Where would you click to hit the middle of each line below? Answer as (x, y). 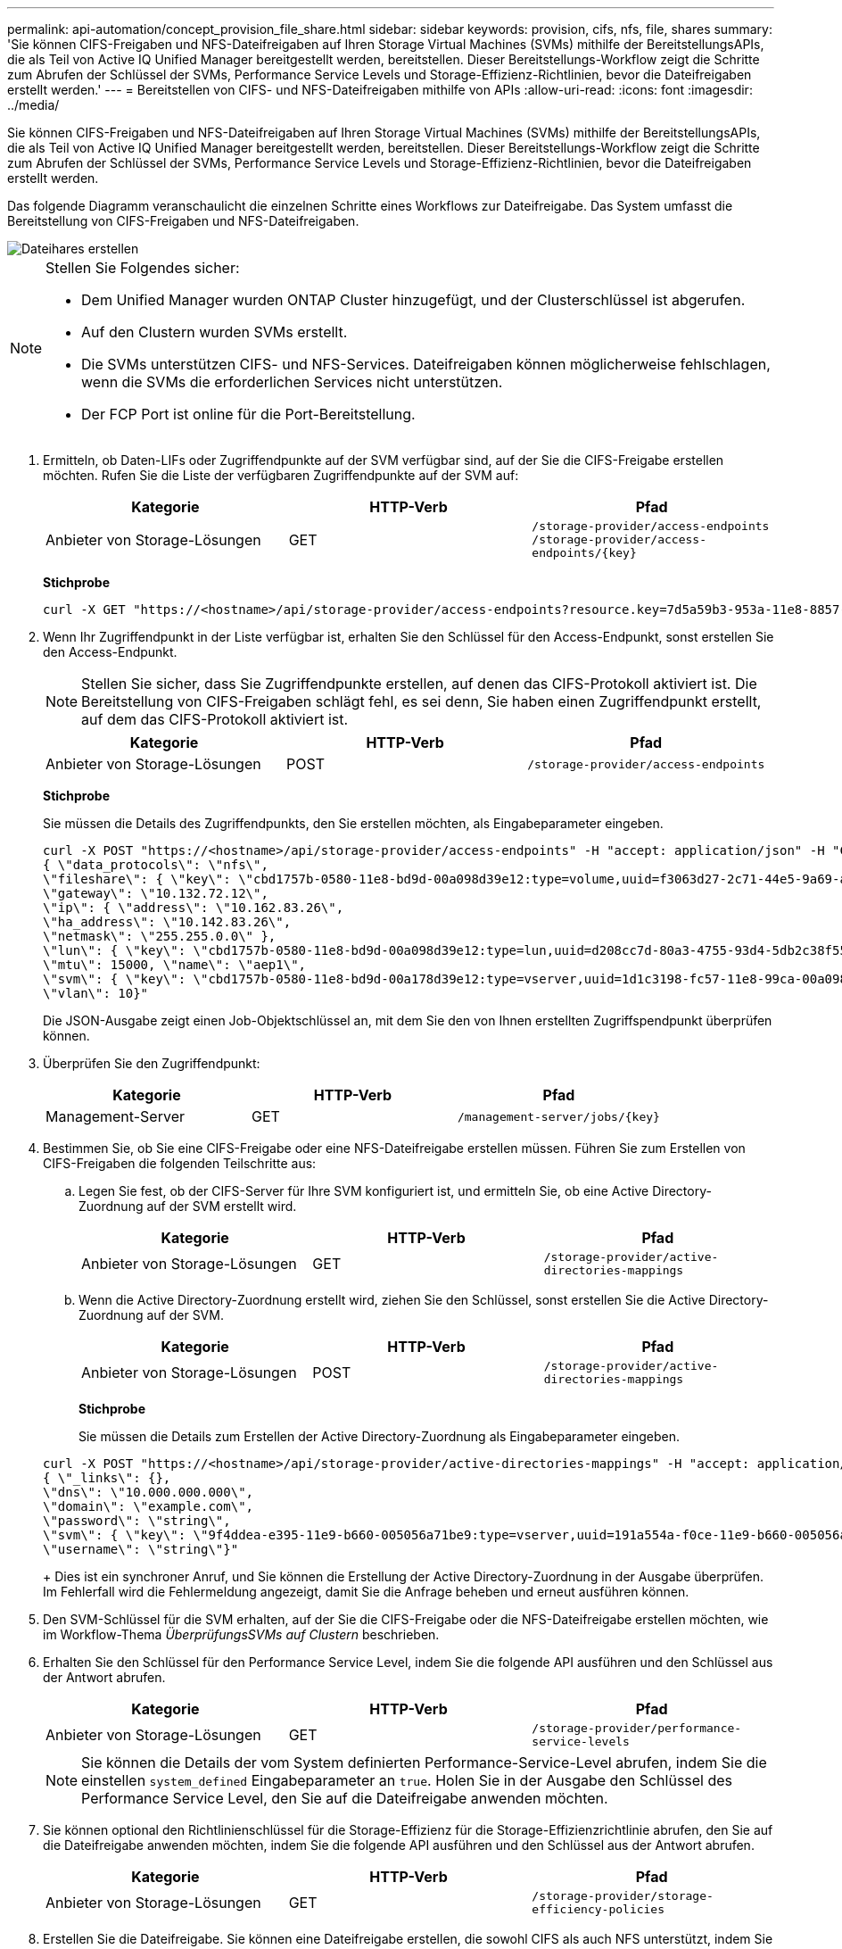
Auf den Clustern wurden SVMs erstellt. (215, 332)
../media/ (33, 105)
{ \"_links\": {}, (107, 1478)
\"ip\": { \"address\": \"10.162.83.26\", (194, 908)
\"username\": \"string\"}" (141, 1549)
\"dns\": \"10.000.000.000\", (149, 1492)
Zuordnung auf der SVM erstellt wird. (188, 1206)
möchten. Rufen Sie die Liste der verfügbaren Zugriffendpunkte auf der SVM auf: (281, 475)
